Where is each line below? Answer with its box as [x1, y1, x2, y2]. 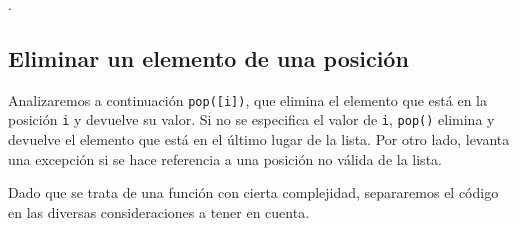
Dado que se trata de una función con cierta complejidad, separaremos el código [8, 182, 499, 203]
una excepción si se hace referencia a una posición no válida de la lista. [8, 148, 442, 169]
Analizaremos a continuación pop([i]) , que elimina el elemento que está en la [8, 89, 487, 110]
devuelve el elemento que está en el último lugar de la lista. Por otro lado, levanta [8, 129, 510, 150]
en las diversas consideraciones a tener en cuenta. [8, 201, 310, 222]
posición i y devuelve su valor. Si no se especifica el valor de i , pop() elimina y [8, 109, 495, 130]
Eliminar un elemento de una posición [8, 42, 409, 73]
